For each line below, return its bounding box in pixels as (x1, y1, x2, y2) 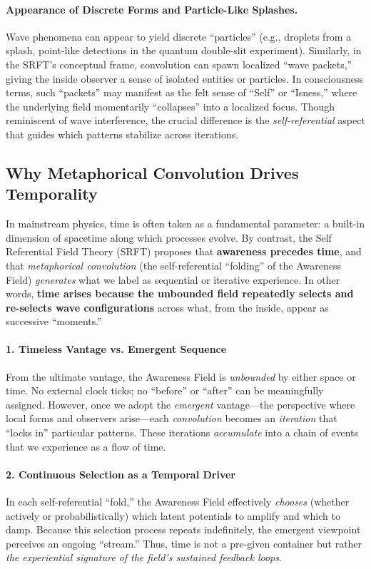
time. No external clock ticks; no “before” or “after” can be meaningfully (6, 383, 324, 398)
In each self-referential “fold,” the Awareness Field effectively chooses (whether (6, 494, 350, 509)
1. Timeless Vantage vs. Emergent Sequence (6, 342, 227, 357)
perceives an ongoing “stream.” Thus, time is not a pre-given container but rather (6, 535, 362, 550)
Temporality (6, 183, 98, 205)
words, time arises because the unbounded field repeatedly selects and (6, 286, 354, 301)
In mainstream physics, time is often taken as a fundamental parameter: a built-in (6, 216, 365, 231)
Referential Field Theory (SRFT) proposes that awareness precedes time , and (6, 244, 362, 259)
